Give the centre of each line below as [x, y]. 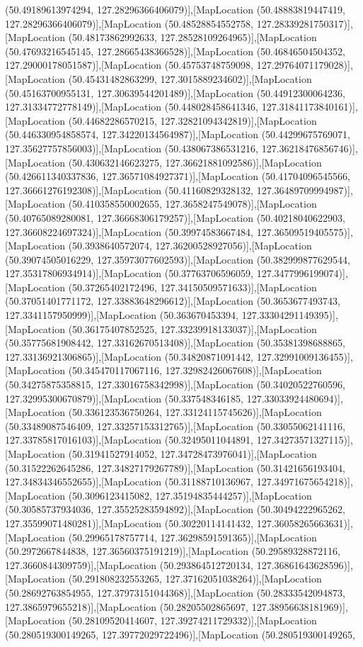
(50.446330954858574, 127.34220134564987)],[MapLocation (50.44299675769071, [178, 134]
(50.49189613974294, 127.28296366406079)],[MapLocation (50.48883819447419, [175, 9]
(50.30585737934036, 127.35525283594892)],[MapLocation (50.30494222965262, [175, 509]
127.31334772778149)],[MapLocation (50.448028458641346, [132, 107]
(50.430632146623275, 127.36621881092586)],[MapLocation [195, 162]
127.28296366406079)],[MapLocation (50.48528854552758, [129, 23]
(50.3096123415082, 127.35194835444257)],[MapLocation [190, 495]
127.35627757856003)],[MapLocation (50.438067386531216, [132, 148]
